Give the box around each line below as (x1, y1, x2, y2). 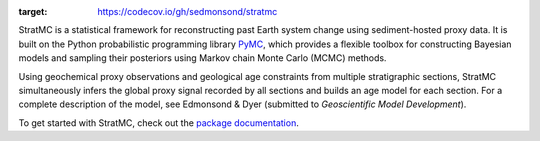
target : (18, 6, 48, 17)
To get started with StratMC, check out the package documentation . (18, 116, 299, 129)
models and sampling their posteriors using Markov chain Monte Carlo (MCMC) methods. (18, 52, 387, 64)
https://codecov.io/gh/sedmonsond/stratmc (97, 6, 278, 17)
